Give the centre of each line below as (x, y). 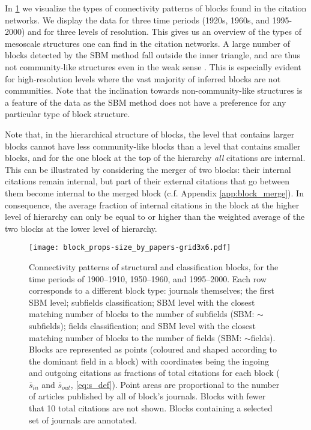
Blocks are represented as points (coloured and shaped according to (153, 349)
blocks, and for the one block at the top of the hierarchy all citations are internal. (155, 158)
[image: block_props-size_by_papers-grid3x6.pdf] (130, 248)
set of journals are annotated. (83, 419)
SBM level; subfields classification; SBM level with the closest (142, 302)
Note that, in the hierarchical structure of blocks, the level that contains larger (150, 134)
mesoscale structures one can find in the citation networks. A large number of (147, 43)
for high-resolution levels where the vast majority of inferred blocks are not (143, 78)
